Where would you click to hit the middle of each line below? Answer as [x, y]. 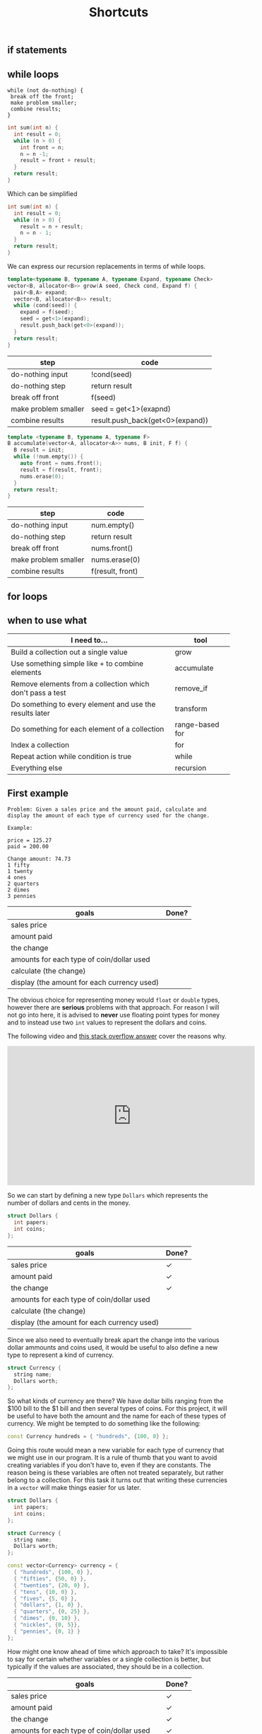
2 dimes [19, 890]
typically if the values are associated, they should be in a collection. [106, 1666]
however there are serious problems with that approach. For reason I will [113, 1007]
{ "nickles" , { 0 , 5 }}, [47, 1625]
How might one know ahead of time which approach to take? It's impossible [118, 1651]
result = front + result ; [58, 161]
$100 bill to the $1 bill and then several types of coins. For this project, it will [117, 1409]
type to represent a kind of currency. [61, 1355]
